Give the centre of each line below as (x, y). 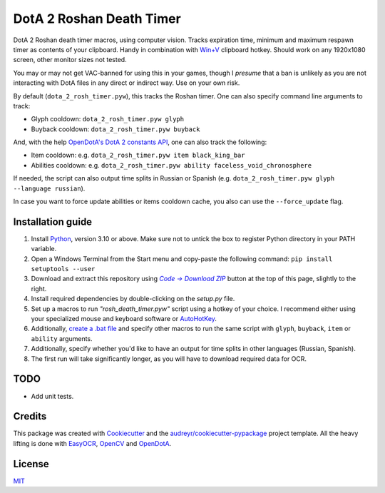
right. (39, 288)
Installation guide (53, 222)
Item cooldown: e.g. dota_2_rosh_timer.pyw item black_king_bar (138, 155)
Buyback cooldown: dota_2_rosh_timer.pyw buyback (115, 129)
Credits (30, 416)
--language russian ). (49, 188)
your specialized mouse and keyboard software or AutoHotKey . (124, 319)
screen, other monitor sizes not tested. (70, 60)
